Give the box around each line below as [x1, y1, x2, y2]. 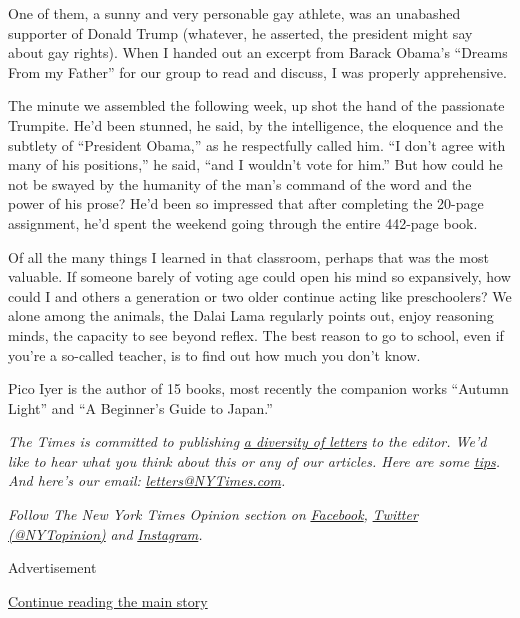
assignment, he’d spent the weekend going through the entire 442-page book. [8, 212, 478, 233]
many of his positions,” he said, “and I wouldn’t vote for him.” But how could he [8, 154, 503, 175]
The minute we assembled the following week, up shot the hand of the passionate [8, 95, 505, 116]
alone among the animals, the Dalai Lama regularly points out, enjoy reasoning [8, 305, 494, 326]
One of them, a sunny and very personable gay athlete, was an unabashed [8, 3, 461, 23]
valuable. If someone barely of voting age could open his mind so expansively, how [8, 266, 511, 287]
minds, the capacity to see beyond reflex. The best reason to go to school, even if [8, 324, 504, 345]
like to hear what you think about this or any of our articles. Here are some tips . [8, 450, 501, 471]
